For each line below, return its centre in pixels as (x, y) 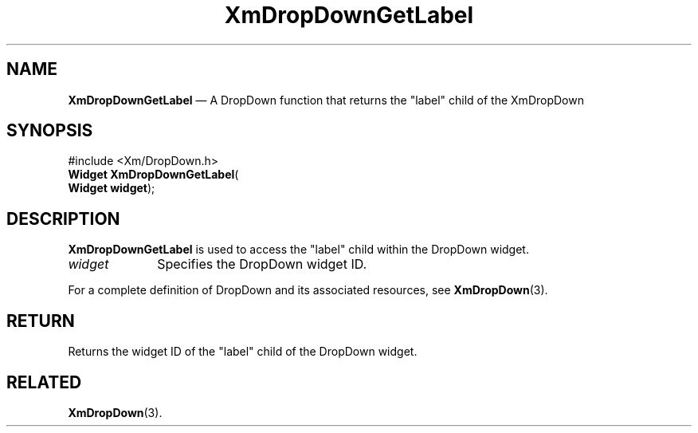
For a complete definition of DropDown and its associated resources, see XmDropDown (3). (308, 290)
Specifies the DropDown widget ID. (262, 264)
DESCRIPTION (63, 218)
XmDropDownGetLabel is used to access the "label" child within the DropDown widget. (298, 250)
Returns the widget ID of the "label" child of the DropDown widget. (243, 352)
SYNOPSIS (50, 131)
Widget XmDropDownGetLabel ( (153, 175)
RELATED (44, 382)
